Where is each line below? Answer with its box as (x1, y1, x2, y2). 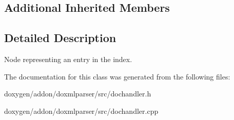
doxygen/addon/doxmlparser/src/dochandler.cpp (4, 105, 159, 116)
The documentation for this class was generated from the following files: (4, 71, 230, 82)
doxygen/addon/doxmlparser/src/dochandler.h (4, 88, 151, 99)
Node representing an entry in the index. (4, 53, 132, 64)
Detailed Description (4, 30, 116, 46)
